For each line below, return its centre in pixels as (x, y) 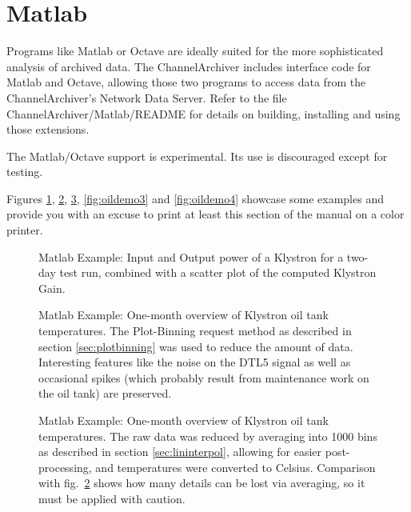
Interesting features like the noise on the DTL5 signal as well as (195, 362)
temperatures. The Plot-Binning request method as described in (195, 331)
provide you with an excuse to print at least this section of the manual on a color (205, 214)
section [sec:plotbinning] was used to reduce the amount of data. (196, 346)
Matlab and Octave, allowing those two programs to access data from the (186, 82)
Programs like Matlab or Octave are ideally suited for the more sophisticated (195, 51)
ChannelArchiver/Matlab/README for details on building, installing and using (204, 113)
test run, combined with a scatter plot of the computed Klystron (218, 272)
